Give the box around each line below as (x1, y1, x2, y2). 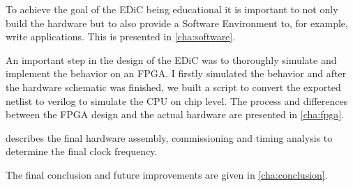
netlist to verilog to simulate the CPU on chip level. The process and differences (6, 93, 348, 108)
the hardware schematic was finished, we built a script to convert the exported (6, 79, 341, 94)
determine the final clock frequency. (6, 144, 158, 158)
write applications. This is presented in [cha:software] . (6, 29, 236, 44)
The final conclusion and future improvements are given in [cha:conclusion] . (6, 167, 328, 181)
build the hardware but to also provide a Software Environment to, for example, (6, 15, 348, 30)
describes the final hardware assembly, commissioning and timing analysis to (6, 130, 333, 145)
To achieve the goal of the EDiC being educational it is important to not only (6, 2, 338, 16)
